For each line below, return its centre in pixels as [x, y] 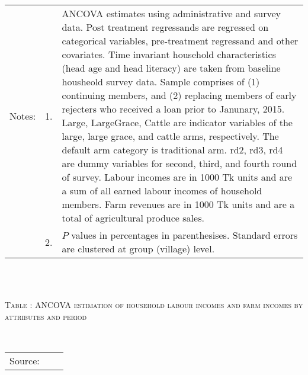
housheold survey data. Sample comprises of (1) [161, 81]
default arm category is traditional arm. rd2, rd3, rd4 [172, 150]
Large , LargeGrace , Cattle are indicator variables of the [177, 122]
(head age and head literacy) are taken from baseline [171, 68]
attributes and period [46, 316]
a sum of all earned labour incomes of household [162, 190]
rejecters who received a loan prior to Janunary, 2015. [173, 109]
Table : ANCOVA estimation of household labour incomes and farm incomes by [154, 305]
